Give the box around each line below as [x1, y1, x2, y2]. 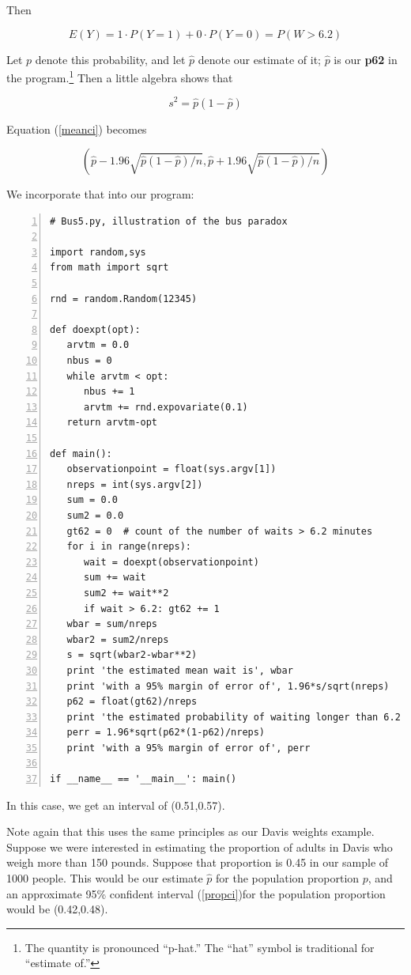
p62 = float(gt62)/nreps [66, 696, 198, 708]
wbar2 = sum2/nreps [66, 633, 169, 645]
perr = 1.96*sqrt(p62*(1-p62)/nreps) [66, 727, 266, 739]
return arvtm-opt [66, 417, 158, 429]
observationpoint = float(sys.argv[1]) [66, 463, 277, 475]
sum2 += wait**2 [83, 587, 169, 599]
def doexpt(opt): [50, 323, 141, 335]
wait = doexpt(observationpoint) [83, 556, 259, 568]
